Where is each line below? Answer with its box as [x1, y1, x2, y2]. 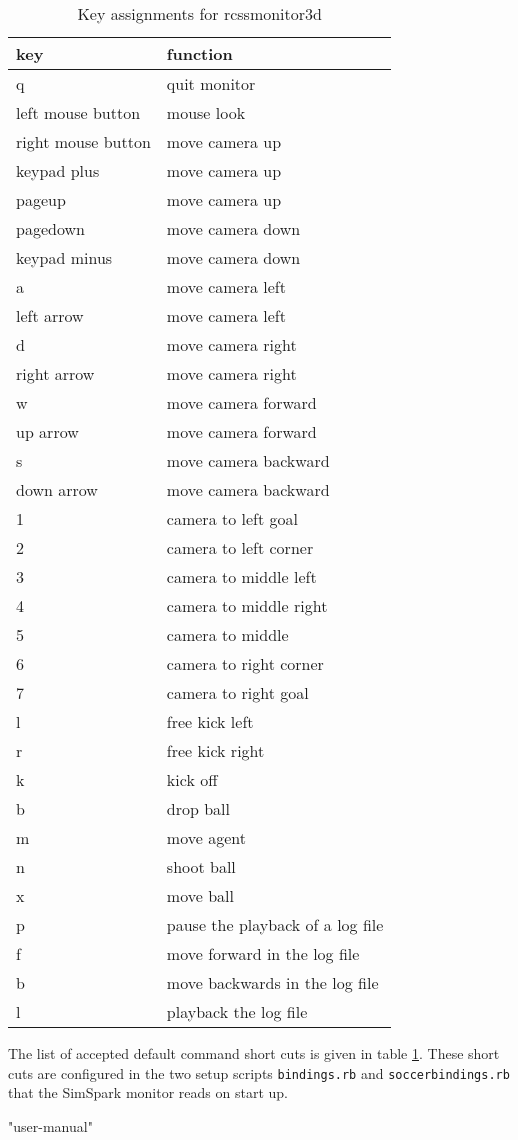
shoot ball [166, 855, 236, 878]
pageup [16, 188, 66, 211]
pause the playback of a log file [166, 913, 384, 936]
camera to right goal [166, 681, 309, 704]
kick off [166, 768, 218, 791]
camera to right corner [166, 652, 324, 675]
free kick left [166, 710, 254, 733]
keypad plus [16, 159, 100, 182]
